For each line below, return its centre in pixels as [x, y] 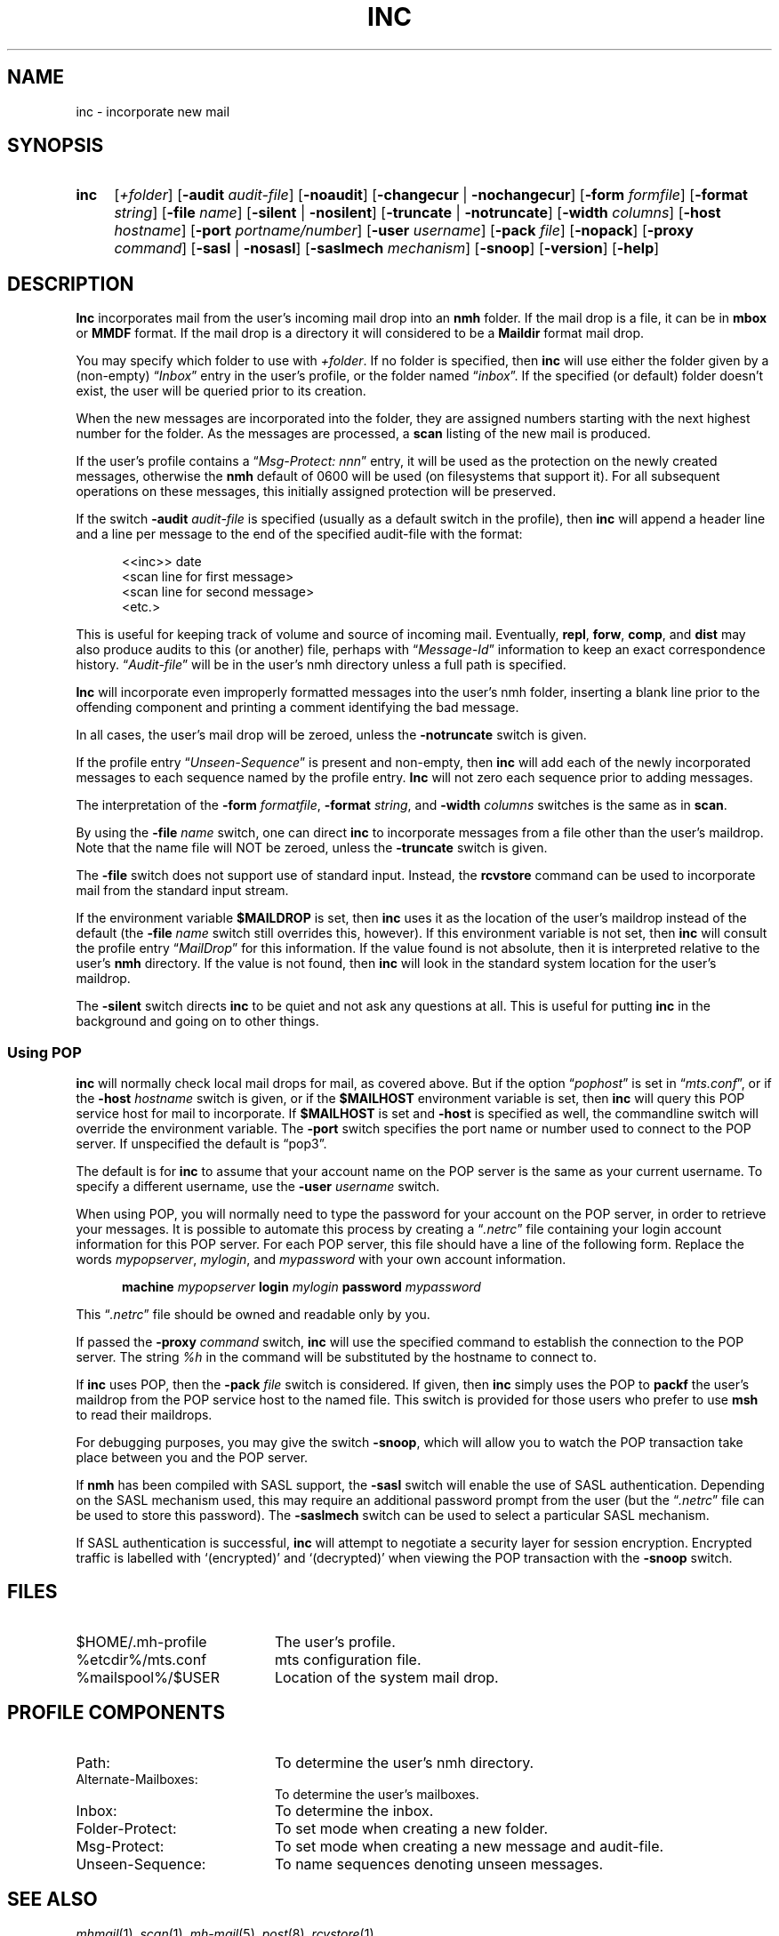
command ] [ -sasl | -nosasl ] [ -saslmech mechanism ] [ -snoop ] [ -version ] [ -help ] [387, 248]
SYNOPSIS [56, 146]
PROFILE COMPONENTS [116, 1713]
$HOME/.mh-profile [141, 1641]
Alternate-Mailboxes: [137, 1779]
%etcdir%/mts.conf [141, 1659]
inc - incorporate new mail [153, 111]
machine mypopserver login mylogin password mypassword [301, 1287]
